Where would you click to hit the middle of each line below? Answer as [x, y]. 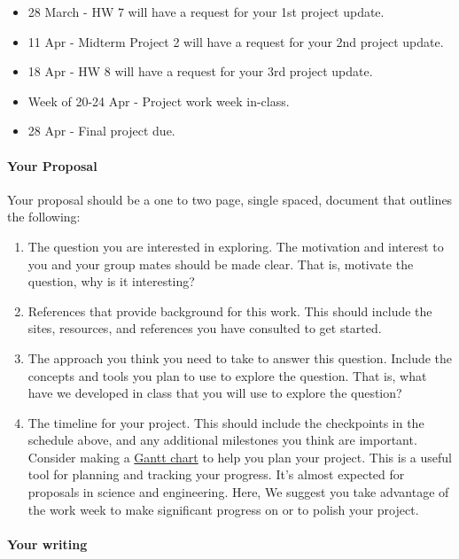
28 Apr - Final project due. [101, 131]
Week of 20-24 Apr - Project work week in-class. [159, 101]
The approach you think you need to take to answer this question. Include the [240, 357]
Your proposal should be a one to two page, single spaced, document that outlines [230, 199]
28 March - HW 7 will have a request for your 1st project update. [206, 12]
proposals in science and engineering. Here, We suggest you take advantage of [238, 492]
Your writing [47, 543]
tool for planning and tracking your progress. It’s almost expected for [216, 474]
